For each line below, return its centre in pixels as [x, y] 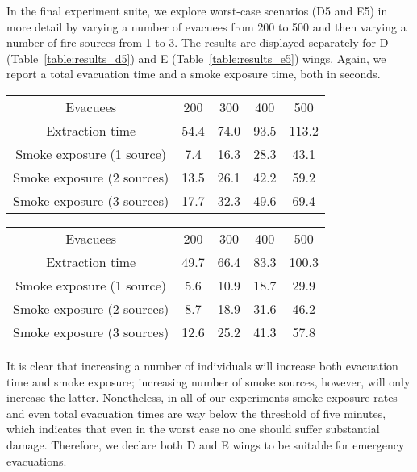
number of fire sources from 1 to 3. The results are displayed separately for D [198, 42]
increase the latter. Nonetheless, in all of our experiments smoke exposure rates [202, 397]
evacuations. [37, 460]
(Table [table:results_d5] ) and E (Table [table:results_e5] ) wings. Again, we [196, 58]
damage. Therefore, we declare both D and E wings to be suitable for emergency [206, 444]
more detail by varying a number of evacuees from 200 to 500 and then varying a [206, 26]
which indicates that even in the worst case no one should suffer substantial [193, 429]
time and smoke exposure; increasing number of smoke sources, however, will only [208, 381]
